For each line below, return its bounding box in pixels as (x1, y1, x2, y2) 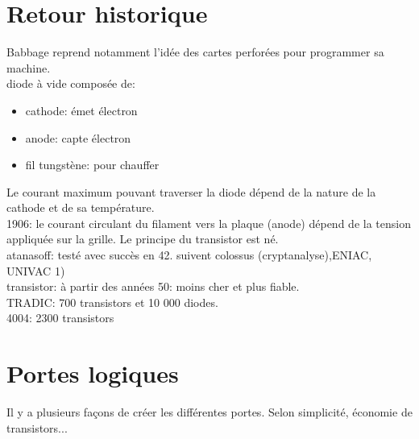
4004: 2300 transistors (6, 309, 114, 326)
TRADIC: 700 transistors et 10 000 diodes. (6, 293, 218, 310)
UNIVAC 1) (6, 262, 65, 279)
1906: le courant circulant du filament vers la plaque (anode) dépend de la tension (6, 214, 411, 231)
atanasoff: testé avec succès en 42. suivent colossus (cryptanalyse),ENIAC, (6, 246, 372, 263)
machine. (6, 59, 51, 76)
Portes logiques (6, 357, 179, 390)
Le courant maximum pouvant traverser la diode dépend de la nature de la (6, 183, 376, 200)
